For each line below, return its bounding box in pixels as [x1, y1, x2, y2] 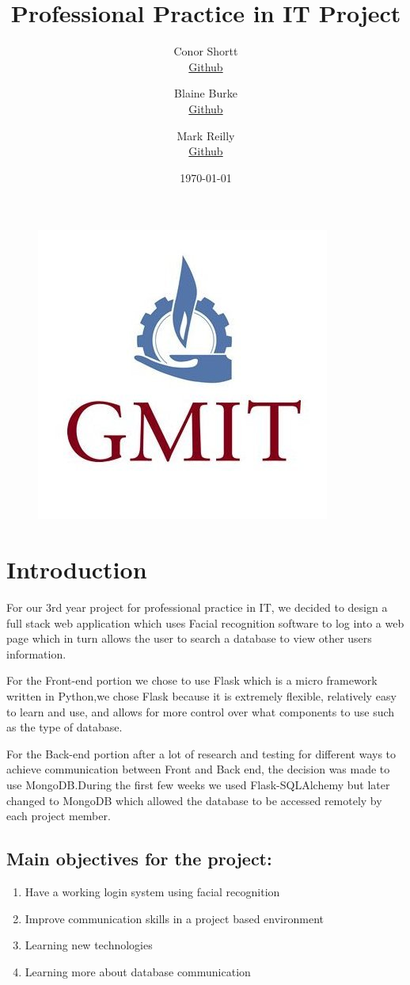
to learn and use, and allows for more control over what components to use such [6, 703, 395, 720]
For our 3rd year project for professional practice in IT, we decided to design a [6, 599, 388, 615]
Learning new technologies [25, 937, 153, 953]
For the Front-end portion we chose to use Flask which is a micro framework [6, 672, 378, 689]
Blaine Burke [174, 85, 237, 101]
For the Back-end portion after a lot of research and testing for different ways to [6, 745, 397, 762]
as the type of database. [6, 719, 123, 735]
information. [6, 645, 66, 662]
